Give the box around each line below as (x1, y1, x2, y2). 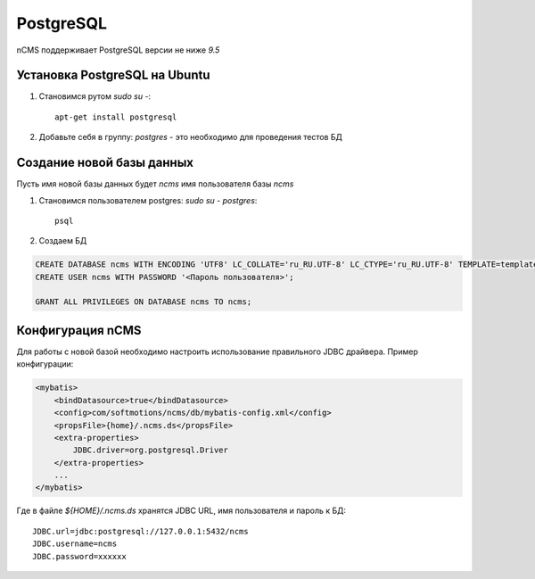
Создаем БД (38, 236, 87, 246)
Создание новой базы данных (16, 155, 194, 170)
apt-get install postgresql (54, 112, 177, 122)
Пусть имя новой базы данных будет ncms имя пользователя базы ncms (16, 178, 294, 189)
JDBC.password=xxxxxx (32, 551, 127, 561)
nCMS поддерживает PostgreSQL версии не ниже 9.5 (16, 45, 220, 55)
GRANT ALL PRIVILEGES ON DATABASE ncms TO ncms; (35, 297, 252, 307)
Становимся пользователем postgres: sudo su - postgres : (38, 194, 258, 205)
